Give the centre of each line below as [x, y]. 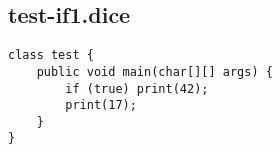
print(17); [101, 105]
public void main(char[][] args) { [154, 71]
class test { [51, 55]
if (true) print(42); [137, 88]
